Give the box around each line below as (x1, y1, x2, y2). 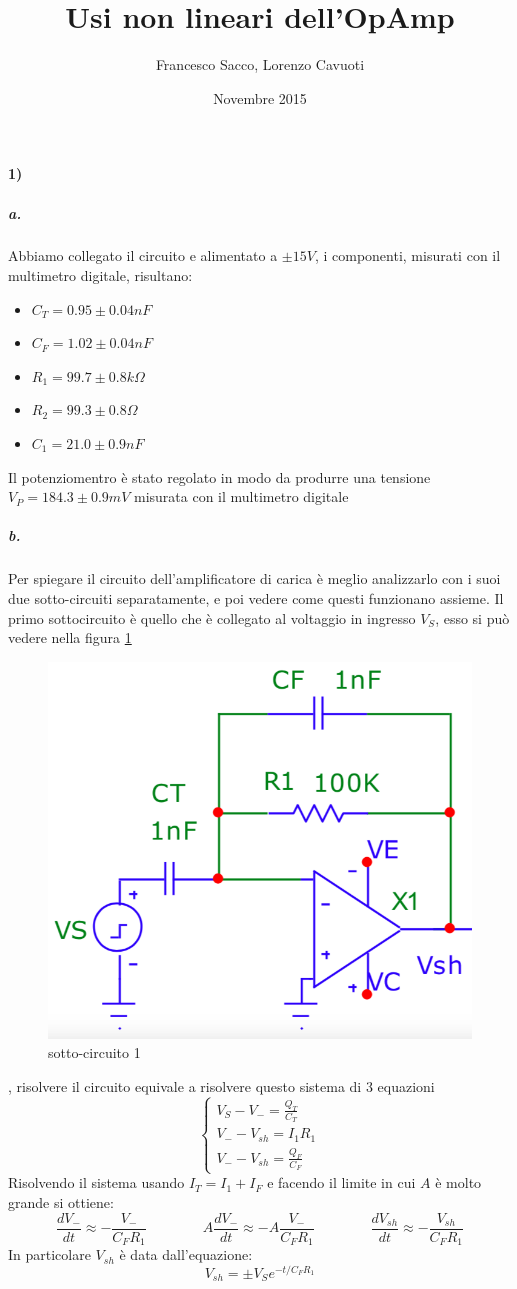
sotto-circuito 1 (48, 1042, 141, 1063)
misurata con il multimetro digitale (133, 486, 349, 507)
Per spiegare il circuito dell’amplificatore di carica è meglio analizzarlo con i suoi (8, 568, 501, 589)
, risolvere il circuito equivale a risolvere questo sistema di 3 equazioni (8, 1075, 435, 1096)
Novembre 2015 (213, 87, 307, 108)
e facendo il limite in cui (267, 1172, 416, 1193)
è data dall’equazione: (119, 1244, 253, 1265)
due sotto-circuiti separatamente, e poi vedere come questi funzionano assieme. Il (8, 587, 504, 608)
